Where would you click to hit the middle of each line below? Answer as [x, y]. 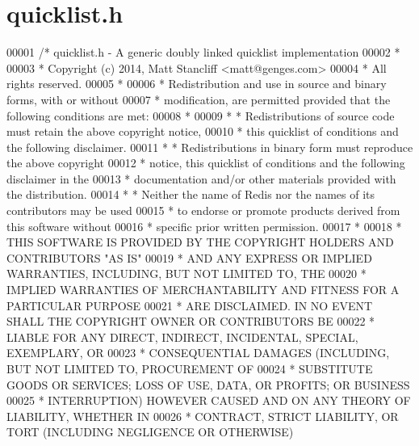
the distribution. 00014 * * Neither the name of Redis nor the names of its [191, 194]
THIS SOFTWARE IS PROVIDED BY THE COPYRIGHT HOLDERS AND [200, 242]
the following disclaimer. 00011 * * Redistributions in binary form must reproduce [210, 147]
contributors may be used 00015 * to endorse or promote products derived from [203, 210]
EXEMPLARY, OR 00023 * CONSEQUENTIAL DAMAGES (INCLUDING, [198, 353]
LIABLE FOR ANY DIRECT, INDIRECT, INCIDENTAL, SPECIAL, [182, 337]
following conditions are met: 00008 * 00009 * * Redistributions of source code [201, 115]
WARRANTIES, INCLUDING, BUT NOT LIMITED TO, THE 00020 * [186, 273]
